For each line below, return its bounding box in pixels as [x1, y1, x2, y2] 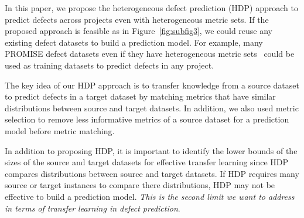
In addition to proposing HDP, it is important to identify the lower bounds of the [5, 144, 298, 156]
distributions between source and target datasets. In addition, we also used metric [5, 101, 299, 114]
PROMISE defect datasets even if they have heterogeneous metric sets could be [5, 47, 295, 60]
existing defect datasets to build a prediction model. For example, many [5, 36, 263, 48]
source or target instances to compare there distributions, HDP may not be [5, 179, 275, 191]
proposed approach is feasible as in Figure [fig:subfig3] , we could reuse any [5, 25, 273, 37]
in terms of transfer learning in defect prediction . [5, 202, 180, 214]
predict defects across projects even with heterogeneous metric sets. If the [5, 13, 269, 25]
